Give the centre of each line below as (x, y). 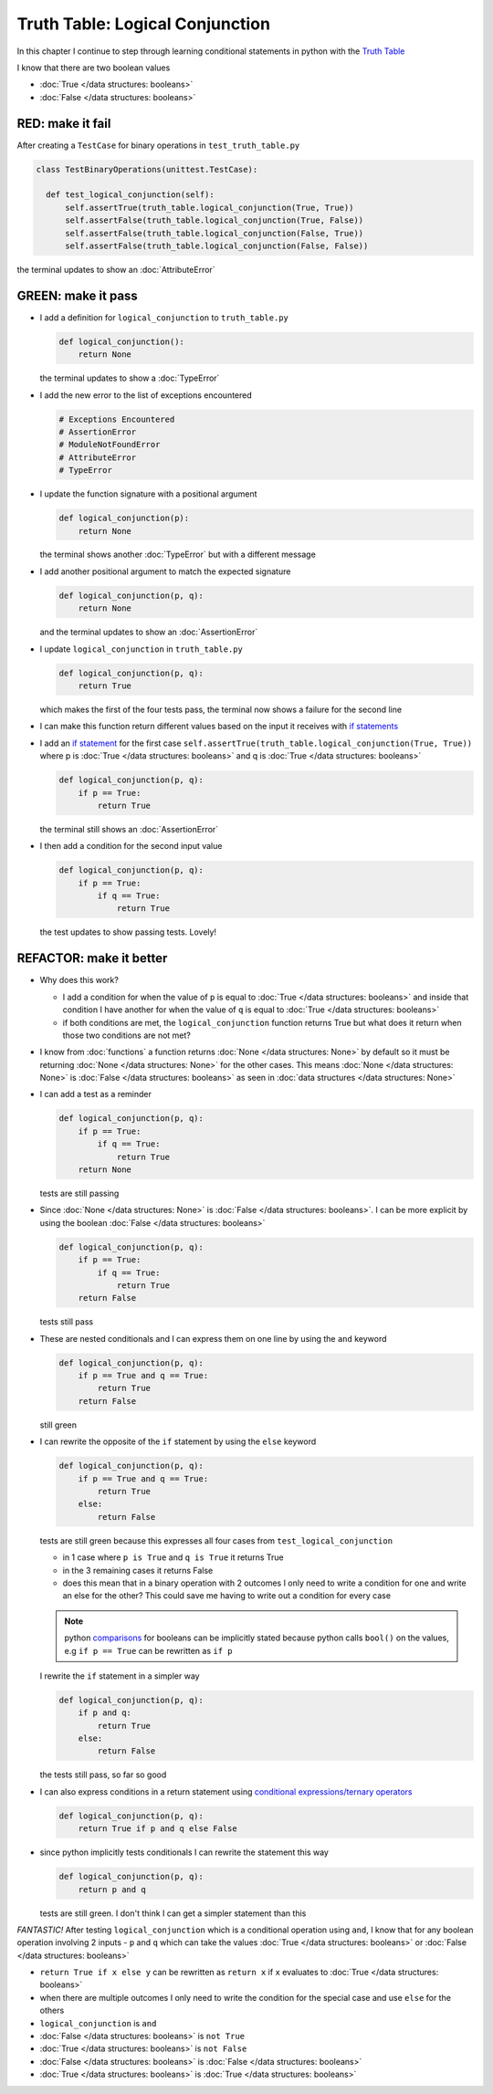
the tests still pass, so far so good (103, 1775)
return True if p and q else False (157, 1829)
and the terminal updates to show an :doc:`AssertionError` (149, 632)
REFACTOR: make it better (92, 958)
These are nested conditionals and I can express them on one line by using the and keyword (213, 1338)
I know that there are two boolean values (94, 68)
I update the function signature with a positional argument (148, 494)
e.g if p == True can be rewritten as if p (148, 1650)
